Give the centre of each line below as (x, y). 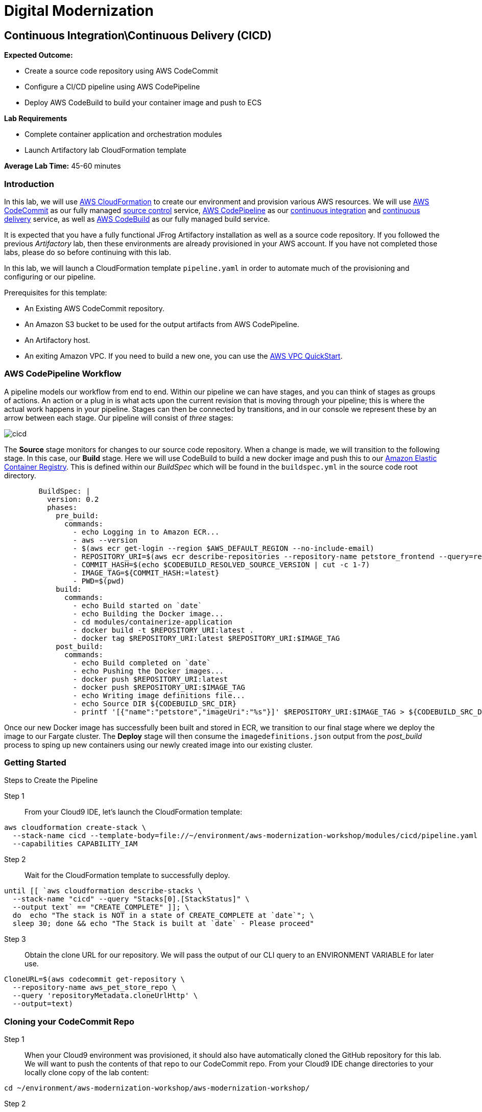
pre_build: (77, 515)
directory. (20, 475)
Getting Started (35, 763)
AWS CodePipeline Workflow (63, 374)
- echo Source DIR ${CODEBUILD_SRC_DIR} (155, 703)
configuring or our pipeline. (50, 276)
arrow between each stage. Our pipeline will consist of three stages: (119, 418)
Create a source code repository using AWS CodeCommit (122, 71)
